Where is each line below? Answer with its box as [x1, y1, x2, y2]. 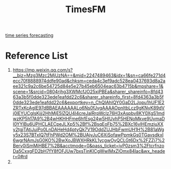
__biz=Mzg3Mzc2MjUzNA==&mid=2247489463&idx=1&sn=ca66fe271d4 [12, 72, 166, 78]
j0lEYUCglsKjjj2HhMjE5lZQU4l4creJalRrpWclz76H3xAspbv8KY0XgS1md [12, 110, 165, 117]
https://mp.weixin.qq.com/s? [12, 67, 73, 73]
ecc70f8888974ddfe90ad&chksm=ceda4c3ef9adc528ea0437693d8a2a [12, 78, 165, 84]
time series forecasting [5, 32, 53, 39]
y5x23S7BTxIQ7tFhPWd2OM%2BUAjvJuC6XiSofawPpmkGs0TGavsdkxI [12, 132, 164, 138]
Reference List [5, 50, 68, 62]
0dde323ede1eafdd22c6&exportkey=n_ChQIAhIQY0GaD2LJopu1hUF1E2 [12, 99, 164, 105]
